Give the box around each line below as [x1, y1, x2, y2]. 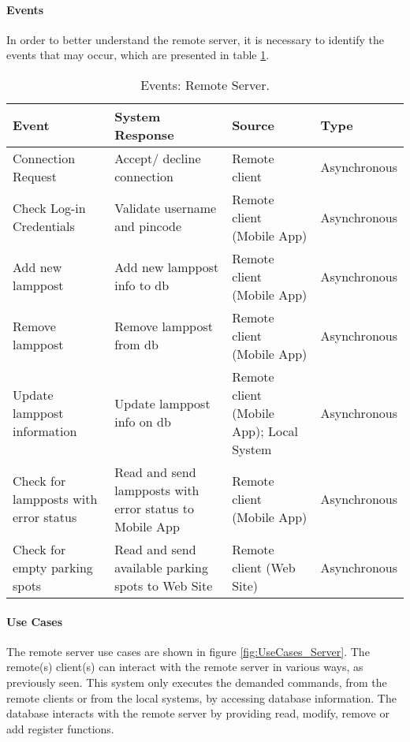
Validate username [114, 199, 217, 218]
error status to [114, 498, 194, 517]
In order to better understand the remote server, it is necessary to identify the [6, 31, 385, 47]
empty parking [13, 557, 93, 576]
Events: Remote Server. [140, 75, 270, 94]
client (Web [232, 557, 296, 576]
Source [232, 116, 274, 135]
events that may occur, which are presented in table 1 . [6, 47, 270, 63]
